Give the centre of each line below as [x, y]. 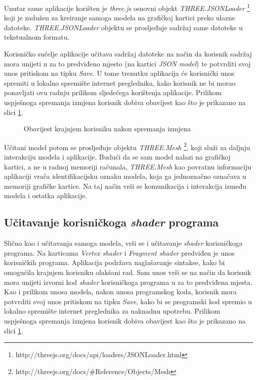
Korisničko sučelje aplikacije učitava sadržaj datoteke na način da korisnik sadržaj [128, 54]
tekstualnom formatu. [37, 37]
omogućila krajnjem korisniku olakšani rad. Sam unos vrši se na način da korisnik [128, 272]
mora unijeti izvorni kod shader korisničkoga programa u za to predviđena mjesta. [128, 282]
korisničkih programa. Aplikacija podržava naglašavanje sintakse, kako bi [114, 262]
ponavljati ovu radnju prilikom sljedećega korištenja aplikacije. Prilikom [113, 92]
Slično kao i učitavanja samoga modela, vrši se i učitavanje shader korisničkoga [123, 243]
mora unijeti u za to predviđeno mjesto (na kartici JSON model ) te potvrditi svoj [128, 63]
